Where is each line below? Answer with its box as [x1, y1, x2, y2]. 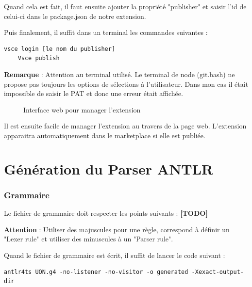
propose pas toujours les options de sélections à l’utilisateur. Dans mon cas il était [4, 79, 249, 89]
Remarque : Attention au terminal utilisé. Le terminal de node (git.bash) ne [4, 69, 235, 79]
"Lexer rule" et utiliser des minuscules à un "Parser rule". [4, 234, 173, 244]
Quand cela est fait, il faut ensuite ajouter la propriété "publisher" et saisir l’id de [4, 1, 247, 11]
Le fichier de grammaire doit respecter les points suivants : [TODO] [4, 208, 208, 218]
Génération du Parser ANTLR [4, 159, 214, 178]
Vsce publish [17, 55, 60, 62]
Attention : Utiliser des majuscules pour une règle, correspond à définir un [4, 224, 230, 234]
